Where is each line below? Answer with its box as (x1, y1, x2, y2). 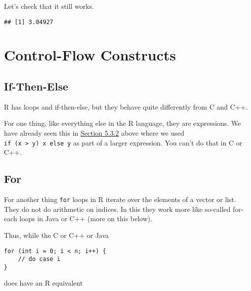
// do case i (18, 256, 61, 263)
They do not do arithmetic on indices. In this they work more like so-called (4, 204, 231, 214)
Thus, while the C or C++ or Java (4, 230, 109, 240)
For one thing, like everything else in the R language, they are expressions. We (4, 118, 241, 128)
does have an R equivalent (4, 278, 83, 288)
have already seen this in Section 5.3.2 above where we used (4, 128, 185, 138)
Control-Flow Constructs (4, 45, 176, 65)
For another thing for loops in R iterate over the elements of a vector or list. (4, 194, 236, 204)
